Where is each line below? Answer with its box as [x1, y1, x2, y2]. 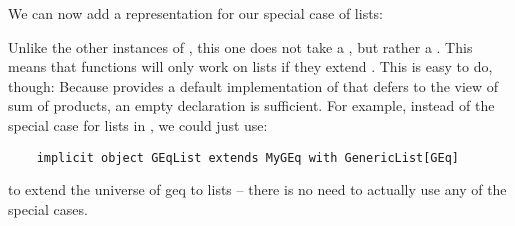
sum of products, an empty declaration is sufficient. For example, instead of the [8, 95, 495, 116]
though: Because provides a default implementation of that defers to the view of [8, 75, 499, 96]
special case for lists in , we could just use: [8, 114, 268, 135]
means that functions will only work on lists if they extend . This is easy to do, [8, 56, 493, 77]
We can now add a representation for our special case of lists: [8, 3, 384, 23]
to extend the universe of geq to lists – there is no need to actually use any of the [8, 179, 507, 200]
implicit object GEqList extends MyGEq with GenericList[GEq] [36, 150, 460, 165]
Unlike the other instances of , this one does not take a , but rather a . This [8, 36, 473, 57]
